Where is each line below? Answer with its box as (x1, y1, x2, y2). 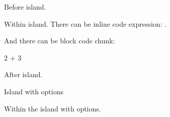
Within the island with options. (4, 103, 101, 113)
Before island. (4, 2, 46, 12)
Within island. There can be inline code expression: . (4, 18, 167, 29)
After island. (4, 69, 43, 80)
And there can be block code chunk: (4, 35, 115, 46)
